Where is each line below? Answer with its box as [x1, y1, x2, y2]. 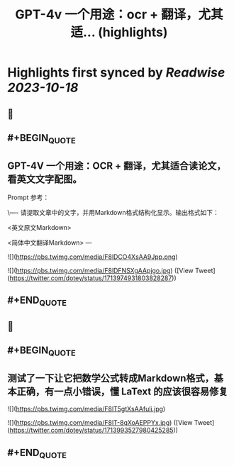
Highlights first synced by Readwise [7, 65, 225, 81]
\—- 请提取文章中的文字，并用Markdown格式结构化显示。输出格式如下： [7, 208, 220, 216]
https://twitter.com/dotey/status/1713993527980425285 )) [9, 426, 179, 435]
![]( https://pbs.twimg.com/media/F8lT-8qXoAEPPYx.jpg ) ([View [7, 418, 193, 427]
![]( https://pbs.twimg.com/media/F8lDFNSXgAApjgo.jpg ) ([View [7, 266, 194, 274]
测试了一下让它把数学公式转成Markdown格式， [7, 372, 215, 384]
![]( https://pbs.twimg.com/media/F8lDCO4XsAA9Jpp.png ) [7, 253, 179, 261]
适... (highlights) [70, 24, 168, 40]
